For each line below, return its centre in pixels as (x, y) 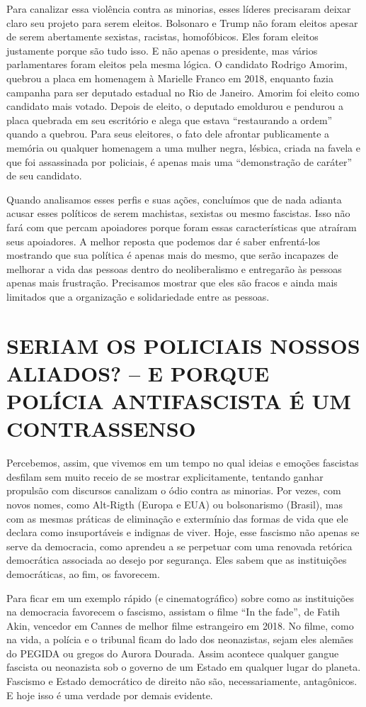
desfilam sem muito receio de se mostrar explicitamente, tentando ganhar (165, 476)
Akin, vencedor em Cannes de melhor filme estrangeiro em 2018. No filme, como (180, 625)
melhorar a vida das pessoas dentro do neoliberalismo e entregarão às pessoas (174, 268)
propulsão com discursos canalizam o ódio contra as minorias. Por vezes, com (174, 490)
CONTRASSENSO (101, 429)
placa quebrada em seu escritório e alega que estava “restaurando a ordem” (170, 119)
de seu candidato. (44, 176)
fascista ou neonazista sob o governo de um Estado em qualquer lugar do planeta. (184, 667)
